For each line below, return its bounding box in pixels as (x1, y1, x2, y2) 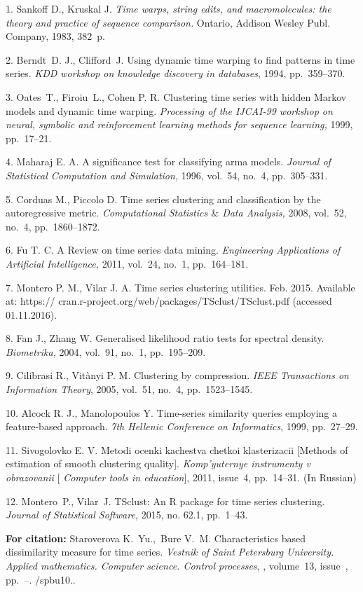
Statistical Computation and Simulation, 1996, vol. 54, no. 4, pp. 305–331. (6, 167, 328, 182)
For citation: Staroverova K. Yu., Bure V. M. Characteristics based (6, 530, 306, 545)
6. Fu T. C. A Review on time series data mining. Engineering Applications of (6, 242, 341, 257)
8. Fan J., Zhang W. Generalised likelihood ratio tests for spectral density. (6, 331, 324, 345)
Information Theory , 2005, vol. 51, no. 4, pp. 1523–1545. (6, 382, 253, 397)
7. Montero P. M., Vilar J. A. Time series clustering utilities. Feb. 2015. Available (6, 280, 355, 294)
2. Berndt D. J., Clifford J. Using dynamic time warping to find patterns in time (6, 52, 355, 67)
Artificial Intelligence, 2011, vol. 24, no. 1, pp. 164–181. (6, 256, 249, 270)
